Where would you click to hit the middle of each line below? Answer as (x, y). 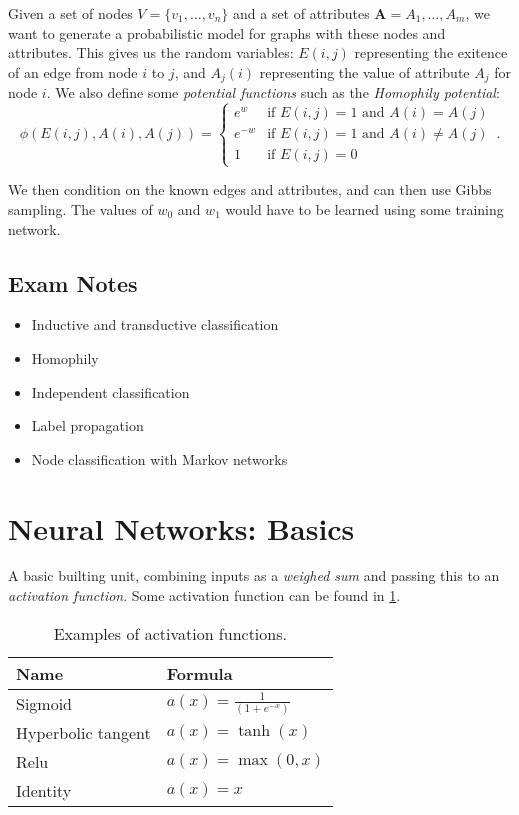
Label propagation (87, 425)
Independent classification (110, 391)
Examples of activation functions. (170, 633)
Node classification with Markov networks (159, 458)
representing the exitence (431, 52)
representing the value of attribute (364, 71)
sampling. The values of (80, 209)
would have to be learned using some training (364, 209)
